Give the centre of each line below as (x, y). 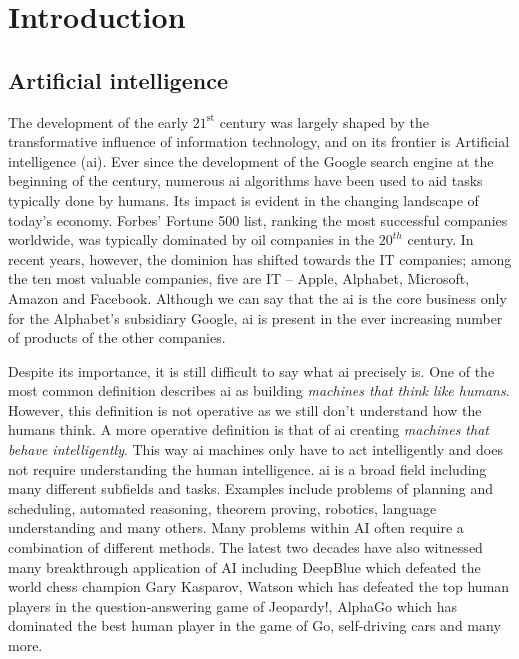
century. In (440, 239)
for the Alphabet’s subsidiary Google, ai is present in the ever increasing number (255, 317)
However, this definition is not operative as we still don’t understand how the (245, 409)
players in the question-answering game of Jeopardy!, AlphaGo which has (233, 605)
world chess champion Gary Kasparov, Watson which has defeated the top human (259, 586)
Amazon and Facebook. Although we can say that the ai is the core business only (257, 297)
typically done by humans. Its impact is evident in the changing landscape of (243, 199)
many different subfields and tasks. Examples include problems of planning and (250, 488)
